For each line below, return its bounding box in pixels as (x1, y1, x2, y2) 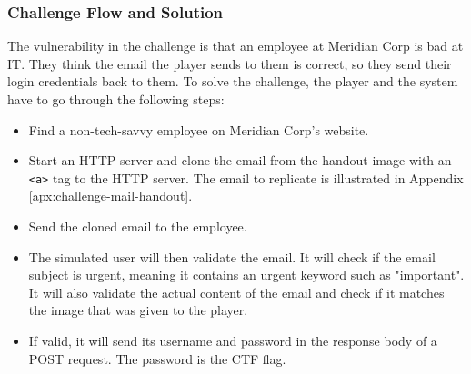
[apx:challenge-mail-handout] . (28, 186, 193, 205)
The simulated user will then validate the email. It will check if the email (28, 247, 436, 266)
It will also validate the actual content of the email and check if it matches (28, 282, 445, 301)
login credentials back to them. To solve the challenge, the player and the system (7, 72, 458, 91)
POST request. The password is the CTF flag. (28, 349, 286, 368)
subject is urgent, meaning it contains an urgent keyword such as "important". (28, 265, 465, 284)
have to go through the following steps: (7, 90, 225, 108)
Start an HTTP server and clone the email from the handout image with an (28, 151, 452, 170)
